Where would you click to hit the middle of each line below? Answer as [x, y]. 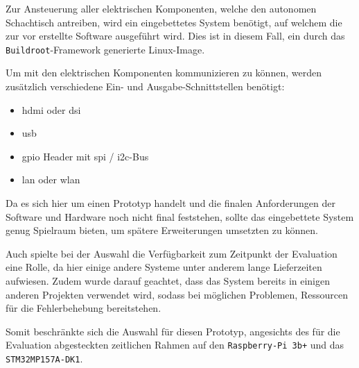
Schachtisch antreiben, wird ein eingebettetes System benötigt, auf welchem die [174, 22]
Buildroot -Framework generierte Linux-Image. [105, 49]
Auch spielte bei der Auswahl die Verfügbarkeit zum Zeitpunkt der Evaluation [172, 253]
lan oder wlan [51, 179]
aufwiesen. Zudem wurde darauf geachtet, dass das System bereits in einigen [168, 280]
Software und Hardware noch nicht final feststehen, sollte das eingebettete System [180, 216]
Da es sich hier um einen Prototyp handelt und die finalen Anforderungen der [171, 203]
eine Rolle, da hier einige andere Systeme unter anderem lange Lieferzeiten [164, 267]
